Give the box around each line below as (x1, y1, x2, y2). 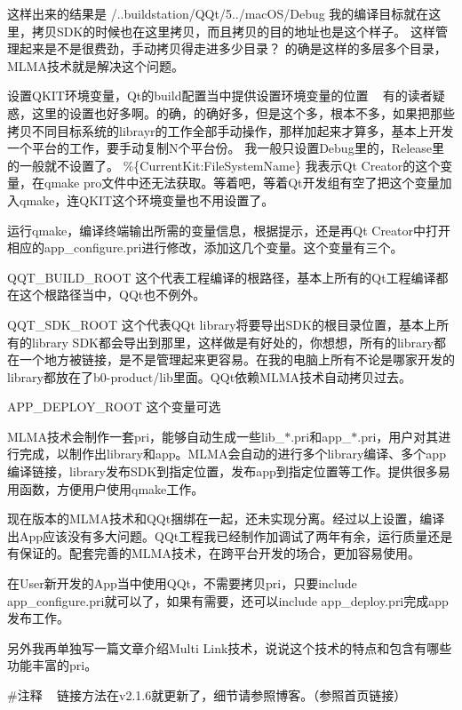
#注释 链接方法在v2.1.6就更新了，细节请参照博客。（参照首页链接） (7, 686, 407, 704)
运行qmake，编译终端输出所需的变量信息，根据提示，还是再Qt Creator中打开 (7, 220, 451, 239)
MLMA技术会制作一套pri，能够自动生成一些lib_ (7, 427, 285, 445)
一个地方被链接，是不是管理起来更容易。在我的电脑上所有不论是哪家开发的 (19, 350, 455, 369)
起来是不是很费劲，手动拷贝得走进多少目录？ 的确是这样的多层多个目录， (19, 39, 447, 58)
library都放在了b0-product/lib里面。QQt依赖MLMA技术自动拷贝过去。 (7, 367, 411, 386)
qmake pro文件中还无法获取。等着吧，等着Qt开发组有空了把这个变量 (44, 173, 440, 192)
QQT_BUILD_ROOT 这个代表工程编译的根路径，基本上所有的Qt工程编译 (7, 267, 436, 286)
